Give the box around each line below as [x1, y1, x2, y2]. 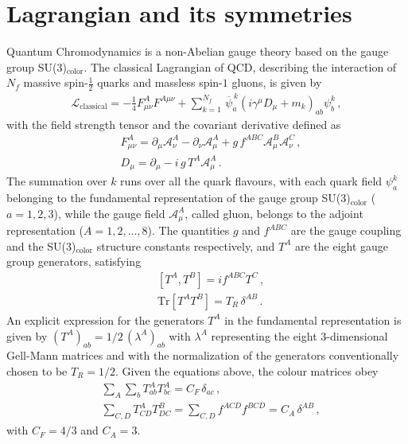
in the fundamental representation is [224, 311, 402, 328]
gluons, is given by [231, 74, 322, 91]
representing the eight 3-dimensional [211, 327, 388, 344]
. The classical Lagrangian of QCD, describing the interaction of [84, 58, 397, 75]
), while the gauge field [53, 204, 165, 221]
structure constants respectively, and [96, 237, 275, 254]
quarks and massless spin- [97, 74, 223, 91]
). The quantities [147, 222, 230, 239]
